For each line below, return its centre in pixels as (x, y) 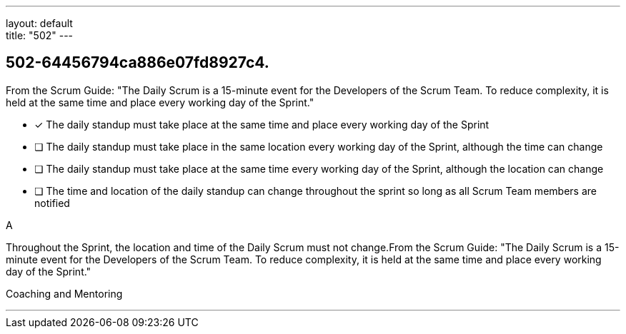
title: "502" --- (40, 35)
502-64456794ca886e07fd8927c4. (138, 63)
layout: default (39, 23)
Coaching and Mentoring (64, 293)
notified (52, 203)
